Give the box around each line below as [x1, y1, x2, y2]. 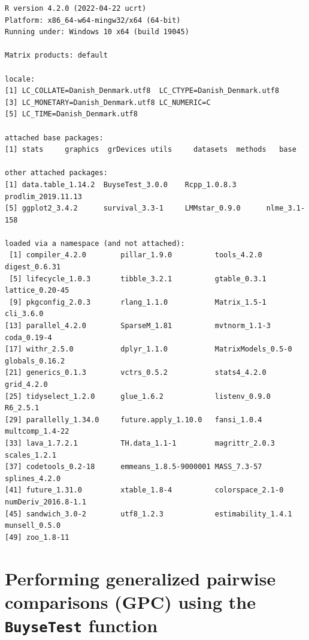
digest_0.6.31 [5, 263, 61, 272]
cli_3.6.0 [5, 310, 44, 319]
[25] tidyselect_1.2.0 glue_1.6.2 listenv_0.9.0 [5, 392, 271, 401]
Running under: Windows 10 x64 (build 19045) [5, 28, 189, 37]
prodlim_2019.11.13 [5, 192, 82, 201]
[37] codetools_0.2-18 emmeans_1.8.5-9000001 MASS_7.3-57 [5, 462, 262, 471]
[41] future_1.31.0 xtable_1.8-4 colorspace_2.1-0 [5, 486, 284, 495]
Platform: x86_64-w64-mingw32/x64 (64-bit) [5, 16, 181, 25]
